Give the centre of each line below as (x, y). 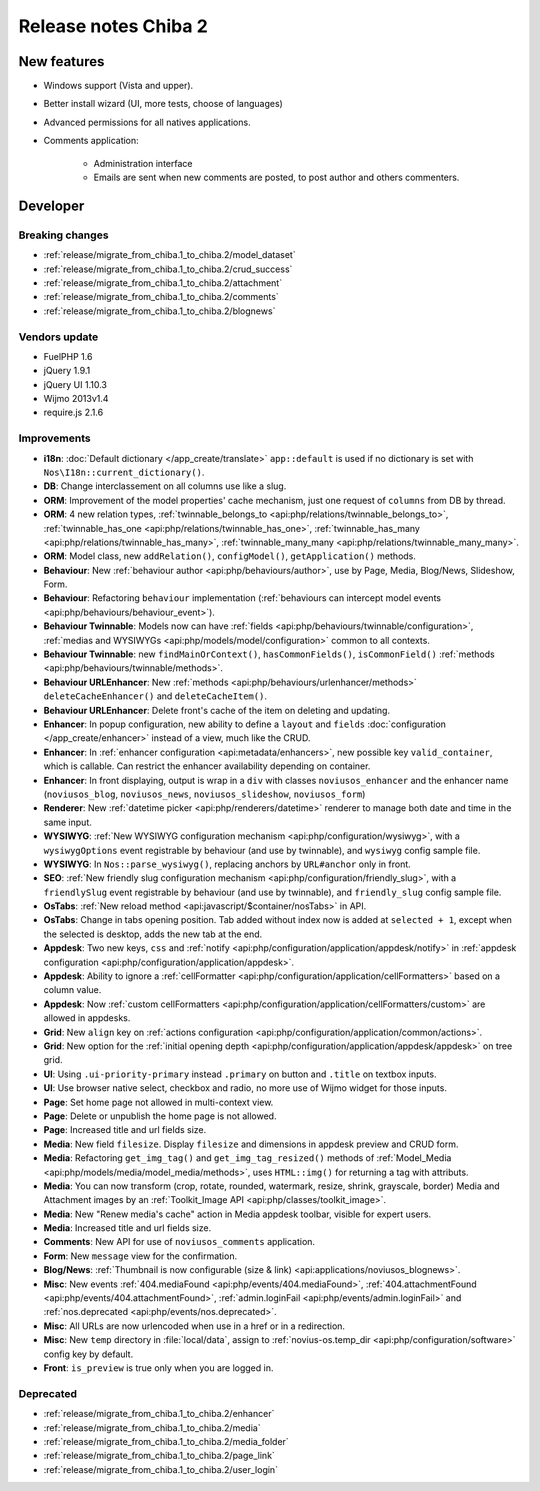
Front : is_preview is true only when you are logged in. (158, 1367)
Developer (51, 205)
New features (61, 61)
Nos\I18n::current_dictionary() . (124, 472)
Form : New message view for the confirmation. (140, 1256)
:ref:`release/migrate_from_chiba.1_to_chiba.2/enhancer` (159, 1414)
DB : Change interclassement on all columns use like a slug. (165, 486)
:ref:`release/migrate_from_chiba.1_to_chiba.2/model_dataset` (169, 255)
